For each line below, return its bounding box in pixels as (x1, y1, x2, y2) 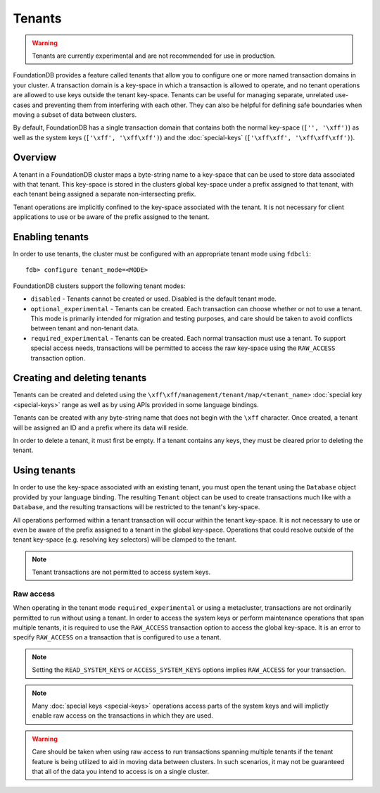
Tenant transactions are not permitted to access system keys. (32, 568, 211, 577)
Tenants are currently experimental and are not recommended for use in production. (32, 51, 276, 60)
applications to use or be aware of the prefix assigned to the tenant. (13, 213, 210, 221)
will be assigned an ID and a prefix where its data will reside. (13, 423, 189, 432)
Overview (13, 151, 57, 163)
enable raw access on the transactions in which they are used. (32, 711, 214, 720)
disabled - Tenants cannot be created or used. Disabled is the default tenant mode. (30, 294, 277, 303)
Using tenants (13, 465, 76, 477)
